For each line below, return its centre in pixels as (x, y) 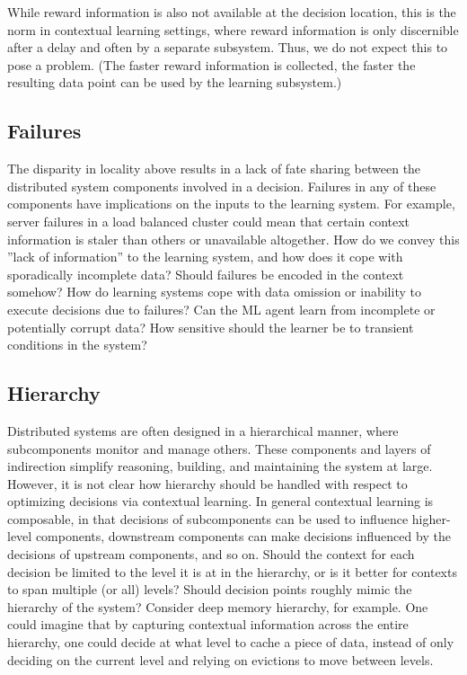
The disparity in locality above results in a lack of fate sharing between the (214, 169)
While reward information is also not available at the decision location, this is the (232, 12)
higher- (431, 518)
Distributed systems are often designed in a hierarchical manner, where (203, 430)
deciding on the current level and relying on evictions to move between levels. (220, 659)
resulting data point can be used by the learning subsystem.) (175, 82)
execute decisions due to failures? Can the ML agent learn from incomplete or (221, 309)
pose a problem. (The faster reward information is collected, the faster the (211, 64)
